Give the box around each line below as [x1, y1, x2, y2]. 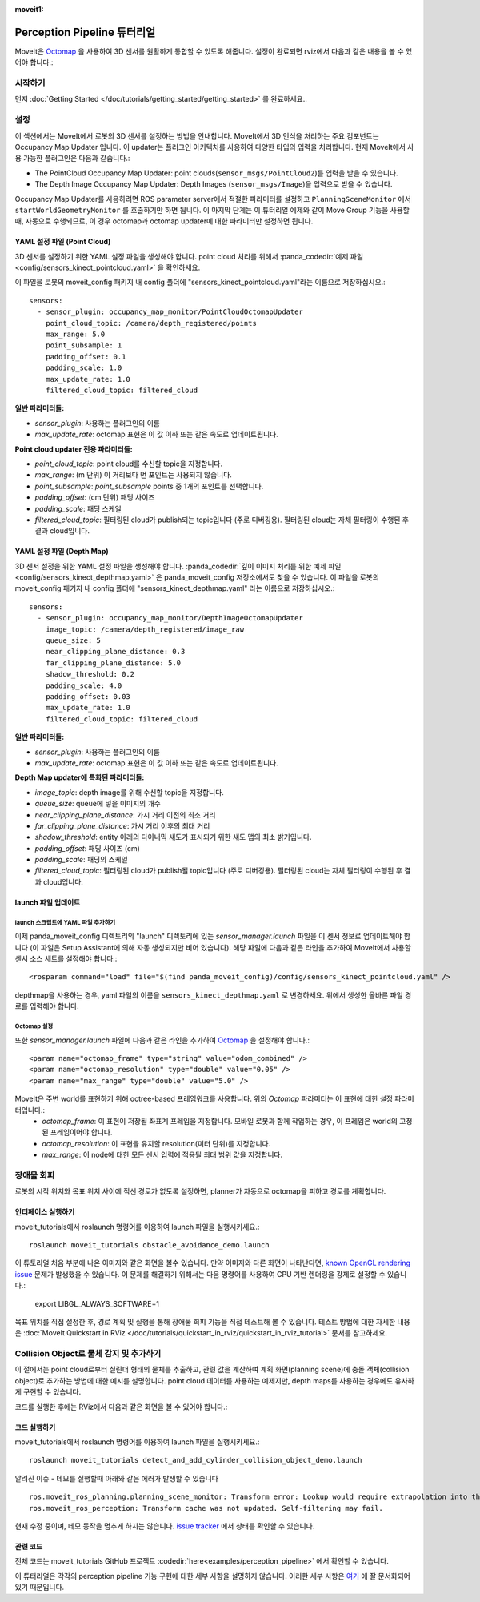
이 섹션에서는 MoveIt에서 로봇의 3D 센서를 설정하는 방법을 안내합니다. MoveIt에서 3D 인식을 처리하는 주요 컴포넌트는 [14, 130, 379, 140]
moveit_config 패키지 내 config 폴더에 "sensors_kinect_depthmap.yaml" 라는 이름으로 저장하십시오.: [14, 584, 335, 593]
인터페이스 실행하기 [14, 1207, 75, 1217]
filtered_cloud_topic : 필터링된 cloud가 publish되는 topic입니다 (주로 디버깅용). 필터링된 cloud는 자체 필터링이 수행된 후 [34, 515, 410, 524]
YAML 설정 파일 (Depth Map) [14, 547, 110, 556]
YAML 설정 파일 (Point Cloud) [14, 237, 111, 247]
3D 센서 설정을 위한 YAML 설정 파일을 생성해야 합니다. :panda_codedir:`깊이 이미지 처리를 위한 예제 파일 [14, 561, 342, 571]
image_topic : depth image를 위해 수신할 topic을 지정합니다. [34, 787, 224, 797]
